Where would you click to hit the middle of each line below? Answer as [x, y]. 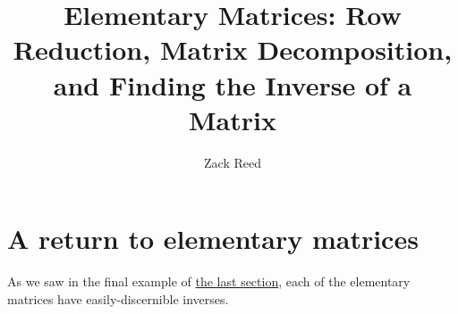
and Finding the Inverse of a [233, 84]
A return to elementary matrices [213, 239]
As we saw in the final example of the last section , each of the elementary [209, 281]
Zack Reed [233, 162]
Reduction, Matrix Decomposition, [233, 50]
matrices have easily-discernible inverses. [118, 298]
